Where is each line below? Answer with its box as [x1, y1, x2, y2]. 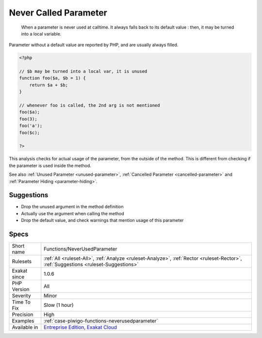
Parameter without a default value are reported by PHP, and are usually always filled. [9, 42, 179, 48]
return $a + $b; [29, 82, 68, 87]
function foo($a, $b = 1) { [19, 75, 86, 81]
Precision [12, 311, 33, 318]
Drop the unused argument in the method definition [21, 204, 124, 210]
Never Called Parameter [9, 7, 108, 18]
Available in [12, 324, 38, 331]
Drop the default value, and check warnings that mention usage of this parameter [21, 218, 184, 223]
